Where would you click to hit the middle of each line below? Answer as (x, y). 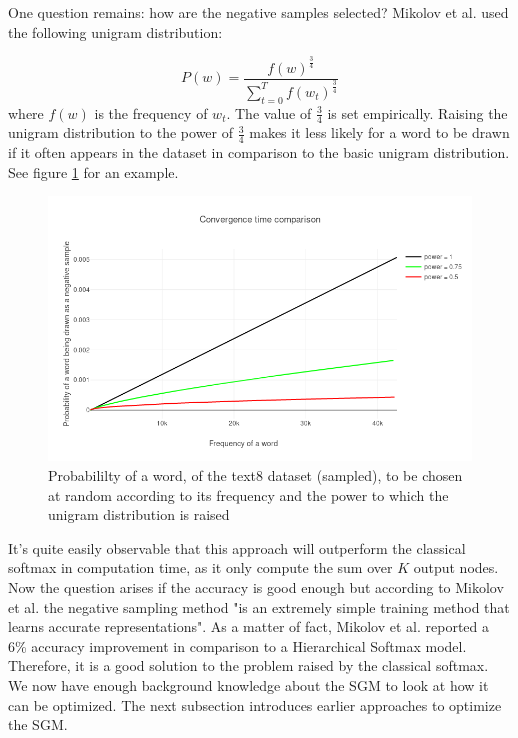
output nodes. (456, 567)
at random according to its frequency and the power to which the (248, 494)
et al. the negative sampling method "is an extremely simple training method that (259, 606)
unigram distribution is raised (139, 514)
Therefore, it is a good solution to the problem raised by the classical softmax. (248, 665)
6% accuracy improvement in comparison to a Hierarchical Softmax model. (237, 645)
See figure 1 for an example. (93, 171)
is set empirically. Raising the (417, 112)
